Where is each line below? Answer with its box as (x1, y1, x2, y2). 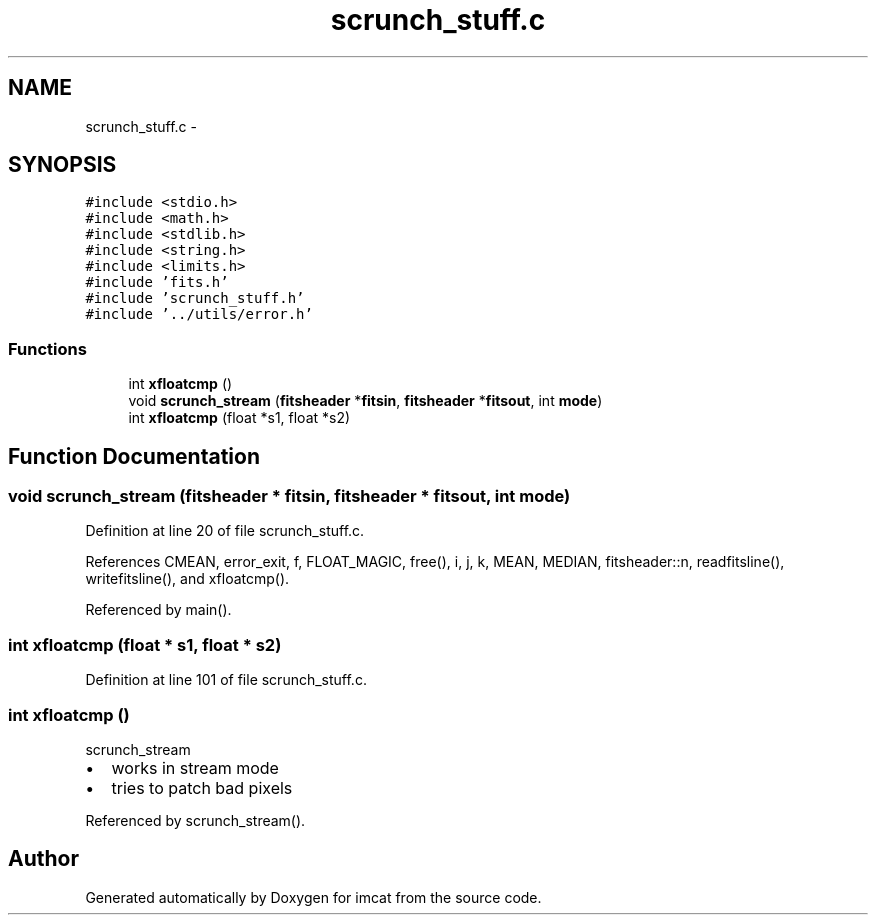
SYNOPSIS (8, 152, 117, 178)
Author (8, 846, 79, 872)
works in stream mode (111, 757, 279, 778)
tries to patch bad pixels (111, 777, 293, 798)
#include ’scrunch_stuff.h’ (85, 290, 305, 307)
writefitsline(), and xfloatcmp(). (85, 570, 290, 588)
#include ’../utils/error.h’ (85, 306, 313, 323)
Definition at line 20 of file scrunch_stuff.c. (85, 522, 365, 540)
